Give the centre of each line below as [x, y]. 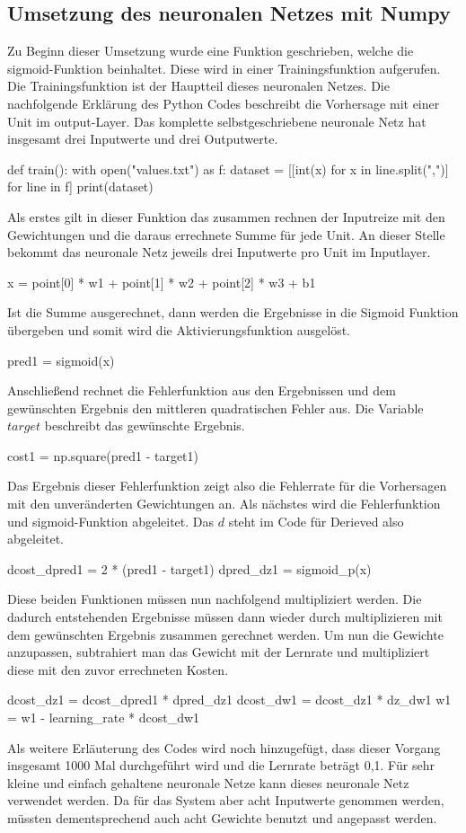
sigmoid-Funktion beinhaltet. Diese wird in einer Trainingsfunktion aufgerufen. [224, 68]
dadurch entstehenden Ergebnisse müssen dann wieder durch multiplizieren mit [225, 617]
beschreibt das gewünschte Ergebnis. [145, 425]
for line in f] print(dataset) [80, 186]
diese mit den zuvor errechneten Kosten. [118, 669]
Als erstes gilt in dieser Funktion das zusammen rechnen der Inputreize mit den [226, 216]
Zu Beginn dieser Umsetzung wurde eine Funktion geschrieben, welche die [211, 51]
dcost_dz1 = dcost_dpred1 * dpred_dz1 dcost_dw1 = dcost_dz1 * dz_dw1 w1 [229, 700]
